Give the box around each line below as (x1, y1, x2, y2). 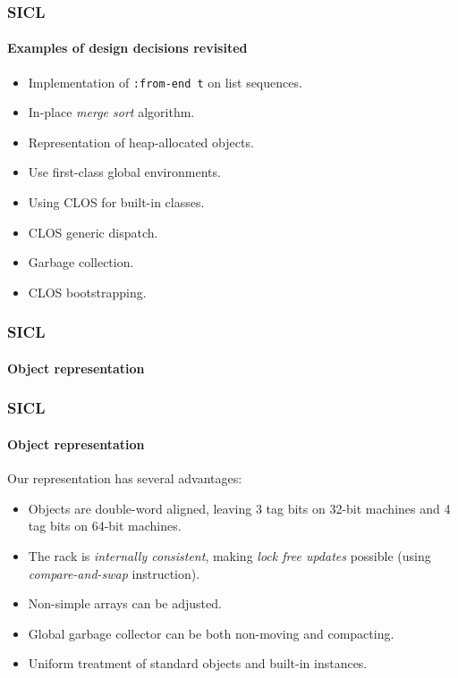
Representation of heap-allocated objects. (28, 132, 254, 151)
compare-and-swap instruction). (28, 564, 200, 582)
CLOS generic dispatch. (28, 222, 158, 241)
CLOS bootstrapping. (28, 282, 147, 301)
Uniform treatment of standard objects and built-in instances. (28, 654, 368, 673)
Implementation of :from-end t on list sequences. (28, 72, 302, 91)
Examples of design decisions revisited (7, 38, 248, 57)
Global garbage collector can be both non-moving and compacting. (28, 624, 394, 642)
